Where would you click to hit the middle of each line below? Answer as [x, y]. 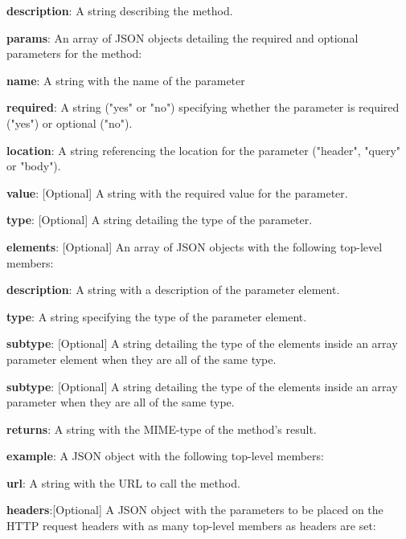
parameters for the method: [74, 53]
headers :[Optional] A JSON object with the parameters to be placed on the [195, 510]
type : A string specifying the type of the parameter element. [157, 316]
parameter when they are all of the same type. [121, 402]
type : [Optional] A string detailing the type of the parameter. [160, 220]
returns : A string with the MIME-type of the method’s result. [162, 429]
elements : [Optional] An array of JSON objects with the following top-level [195, 246]
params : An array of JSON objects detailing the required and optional [182, 37]
